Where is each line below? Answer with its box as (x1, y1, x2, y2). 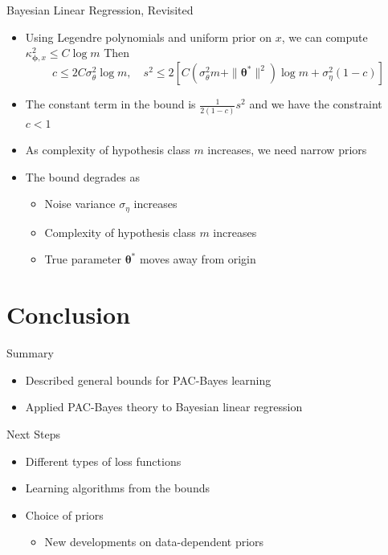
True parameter (44, 251, 121, 267)
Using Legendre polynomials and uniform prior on (25, 28, 272, 45)
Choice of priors (25, 506, 104, 523)
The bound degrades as (25, 168, 140, 185)
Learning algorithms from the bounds (25, 480, 210, 496)
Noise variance (44, 195, 116, 212)
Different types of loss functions (25, 452, 182, 469)
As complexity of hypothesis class (25, 141, 190, 158)
